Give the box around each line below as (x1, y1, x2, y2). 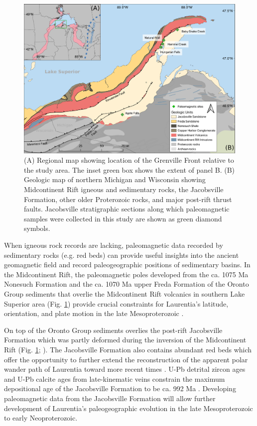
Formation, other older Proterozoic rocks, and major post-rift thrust (24, 194, 232, 204)
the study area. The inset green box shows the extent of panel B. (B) (24, 164, 235, 175)
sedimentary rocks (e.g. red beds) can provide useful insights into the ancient (4, 249, 239, 260)
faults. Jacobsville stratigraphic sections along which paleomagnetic (24, 204, 230, 214)
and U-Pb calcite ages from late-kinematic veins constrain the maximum (4, 373, 225, 384)
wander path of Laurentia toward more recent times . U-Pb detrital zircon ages (4, 364, 246, 374)
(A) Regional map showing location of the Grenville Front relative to (24, 155, 234, 165)
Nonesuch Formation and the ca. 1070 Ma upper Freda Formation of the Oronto (4, 279, 249, 289)
